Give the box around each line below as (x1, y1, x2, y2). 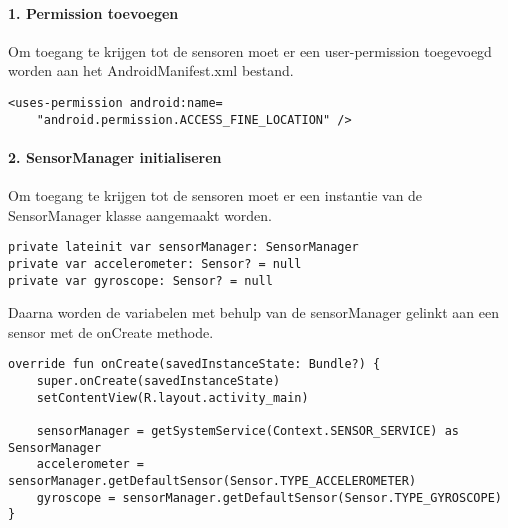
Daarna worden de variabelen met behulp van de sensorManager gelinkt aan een (8, 302, 499, 323)
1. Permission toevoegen (8, 2, 179, 23)
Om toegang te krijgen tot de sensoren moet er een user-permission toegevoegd (8, 40, 492, 61)
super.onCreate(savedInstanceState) (36, 374, 281, 389)
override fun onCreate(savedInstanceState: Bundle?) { (8, 357, 381, 372)
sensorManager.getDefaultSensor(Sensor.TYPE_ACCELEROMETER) (8, 474, 417, 489)
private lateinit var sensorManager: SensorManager (8, 240, 359, 255)
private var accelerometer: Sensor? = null (8, 256, 302, 271)
